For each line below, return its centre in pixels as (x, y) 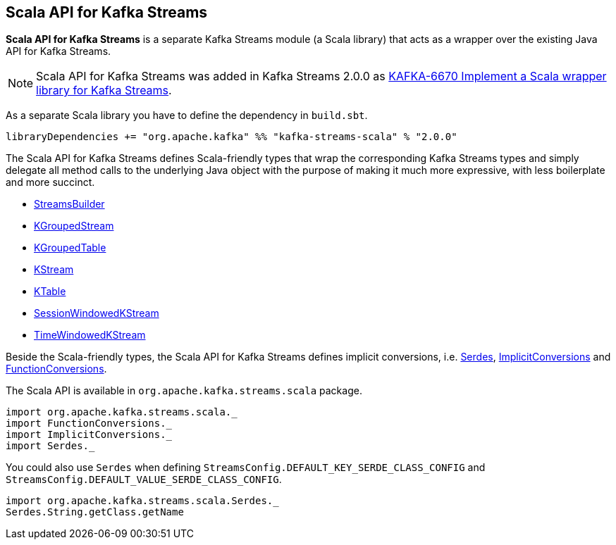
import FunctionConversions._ (89, 424)
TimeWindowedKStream (90, 335)
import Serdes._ (50, 446)
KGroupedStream (74, 226)
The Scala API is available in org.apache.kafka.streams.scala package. (184, 391)
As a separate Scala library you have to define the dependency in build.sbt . (187, 115)
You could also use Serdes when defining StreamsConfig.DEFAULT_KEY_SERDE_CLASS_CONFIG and (246, 468)
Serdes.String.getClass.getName (95, 512)
